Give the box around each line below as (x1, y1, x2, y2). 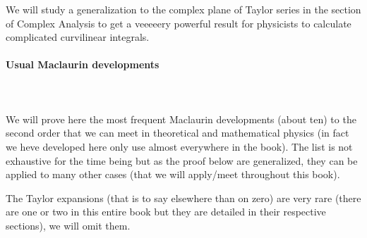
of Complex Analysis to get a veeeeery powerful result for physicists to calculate (6, 15, 351, 30)
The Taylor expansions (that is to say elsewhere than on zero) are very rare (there (6, 190, 361, 205)
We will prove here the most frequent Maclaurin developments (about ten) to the (6, 111, 356, 126)
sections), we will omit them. (6, 218, 131, 232)
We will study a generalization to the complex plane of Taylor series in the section (6, 2, 361, 16)
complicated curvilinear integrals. (6, 30, 150, 44)
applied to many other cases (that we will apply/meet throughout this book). (6, 167, 340, 182)
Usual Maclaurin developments (6, 57, 160, 72)
